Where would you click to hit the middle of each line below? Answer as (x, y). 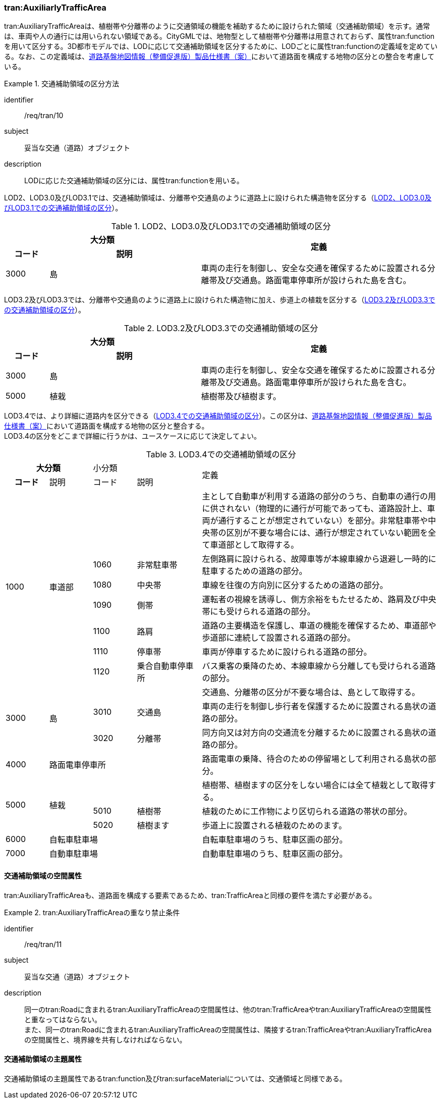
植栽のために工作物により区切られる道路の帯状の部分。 (307, 811)
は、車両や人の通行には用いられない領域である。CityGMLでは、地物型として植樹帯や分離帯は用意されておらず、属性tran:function (219, 36)
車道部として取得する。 (255, 545)
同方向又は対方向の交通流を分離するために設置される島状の (315, 733)
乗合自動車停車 (165, 666)
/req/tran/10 (44, 116)
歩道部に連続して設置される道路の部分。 (279, 638)
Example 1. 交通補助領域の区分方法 (62, 84)
